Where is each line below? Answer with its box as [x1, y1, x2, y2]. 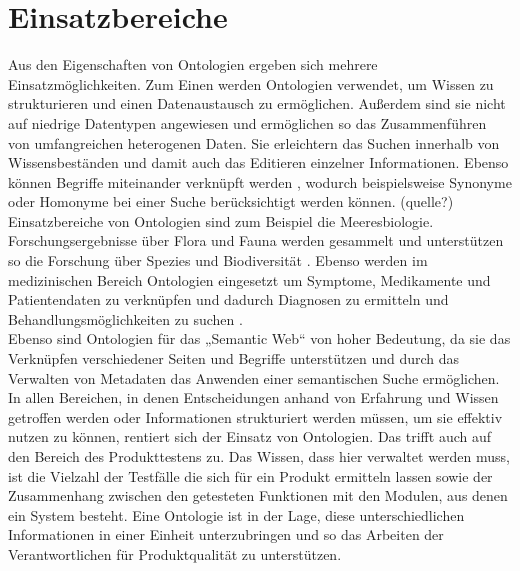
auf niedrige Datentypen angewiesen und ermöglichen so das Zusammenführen [8, 112, 487, 133]
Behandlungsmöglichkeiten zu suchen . [8, 308, 243, 329]
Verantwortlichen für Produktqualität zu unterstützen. [8, 543, 342, 564]
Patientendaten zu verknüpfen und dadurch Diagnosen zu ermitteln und [8, 289, 449, 310]
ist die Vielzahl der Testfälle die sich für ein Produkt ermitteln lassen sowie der [8, 465, 493, 486]
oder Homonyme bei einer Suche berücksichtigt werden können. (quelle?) [8, 191, 454, 212]
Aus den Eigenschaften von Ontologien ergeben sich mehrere [8, 54, 378, 75]
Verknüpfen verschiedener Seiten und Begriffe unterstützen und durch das [8, 348, 460, 369]
